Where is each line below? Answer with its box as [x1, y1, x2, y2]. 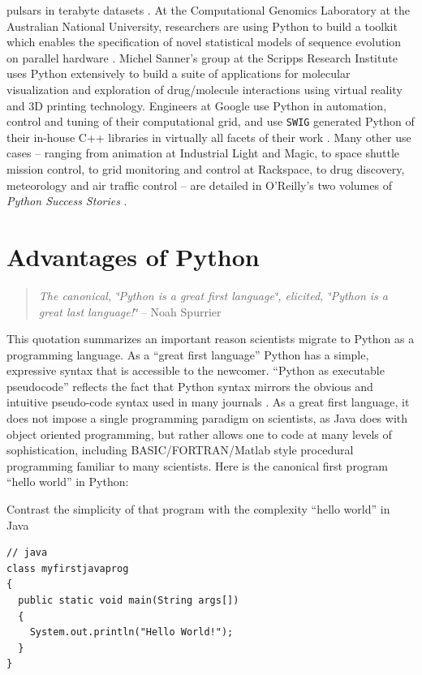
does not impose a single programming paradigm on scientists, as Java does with [6, 410, 408, 427]
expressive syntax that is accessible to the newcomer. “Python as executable [6, 362, 385, 379]
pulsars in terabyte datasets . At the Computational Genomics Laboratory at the [6, 2, 411, 18]
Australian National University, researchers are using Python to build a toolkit [6, 17, 398, 34]
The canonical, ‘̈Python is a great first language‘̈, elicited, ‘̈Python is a [38, 286, 388, 303]
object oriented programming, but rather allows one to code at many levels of [6, 425, 392, 442]
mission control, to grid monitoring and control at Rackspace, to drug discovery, [6, 161, 405, 177]
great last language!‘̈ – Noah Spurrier [38, 303, 222, 320]
